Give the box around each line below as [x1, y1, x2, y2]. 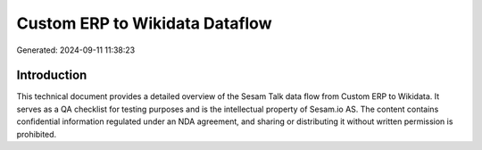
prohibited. [16, 129, 57, 139]
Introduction [16, 68, 87, 83]
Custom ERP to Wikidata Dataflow [16, 13, 272, 33]
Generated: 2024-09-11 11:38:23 [16, 45, 136, 55]
